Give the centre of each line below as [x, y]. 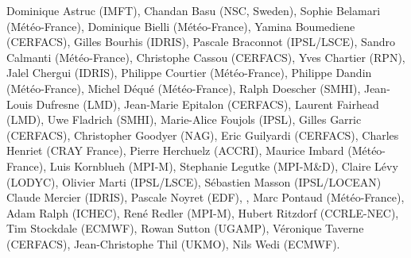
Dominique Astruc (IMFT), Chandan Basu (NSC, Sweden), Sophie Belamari [194, 10]
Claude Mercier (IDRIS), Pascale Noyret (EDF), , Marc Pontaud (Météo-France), [205, 197]
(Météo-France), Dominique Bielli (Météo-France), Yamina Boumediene [181, 26]
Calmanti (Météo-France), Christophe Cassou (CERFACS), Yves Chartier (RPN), [206, 57]
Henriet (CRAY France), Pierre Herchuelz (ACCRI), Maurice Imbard [175, 150]
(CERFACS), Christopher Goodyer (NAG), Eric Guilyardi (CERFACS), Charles [203, 135]
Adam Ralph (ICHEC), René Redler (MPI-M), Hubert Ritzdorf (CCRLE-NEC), [203, 212]
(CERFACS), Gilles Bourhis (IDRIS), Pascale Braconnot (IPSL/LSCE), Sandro [201, 42]
